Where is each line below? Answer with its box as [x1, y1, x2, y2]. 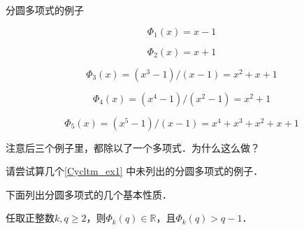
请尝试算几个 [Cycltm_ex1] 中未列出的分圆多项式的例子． [6, 164, 263, 178]
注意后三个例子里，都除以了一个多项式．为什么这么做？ [6, 140, 260, 154]
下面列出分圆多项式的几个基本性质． [6, 187, 172, 201]
